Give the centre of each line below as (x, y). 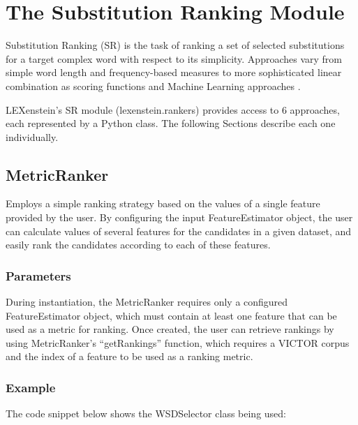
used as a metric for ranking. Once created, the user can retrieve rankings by (170, 329)
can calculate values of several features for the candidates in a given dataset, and (179, 231)
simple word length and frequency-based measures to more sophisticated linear (174, 72)
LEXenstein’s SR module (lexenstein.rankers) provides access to (142, 109)
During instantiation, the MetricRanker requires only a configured (147, 302)
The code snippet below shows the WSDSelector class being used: (146, 413)
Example (31, 387)
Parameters (38, 275)
